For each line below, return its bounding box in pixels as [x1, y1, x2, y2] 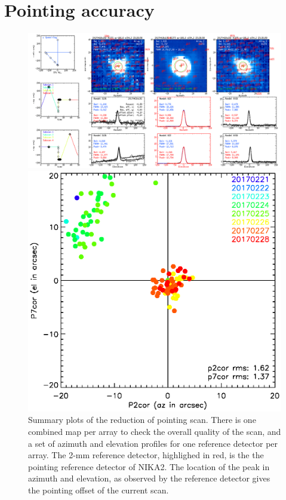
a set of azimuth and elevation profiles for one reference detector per [28, 437, 278, 449]
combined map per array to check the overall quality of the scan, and [28, 425, 281, 437]
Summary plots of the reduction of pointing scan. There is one [28, 413, 256, 426]
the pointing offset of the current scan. [28, 483, 169, 496]
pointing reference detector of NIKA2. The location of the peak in [28, 460, 270, 473]
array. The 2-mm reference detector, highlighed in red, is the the [28, 449, 264, 461]
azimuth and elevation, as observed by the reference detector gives [28, 472, 270, 484]
